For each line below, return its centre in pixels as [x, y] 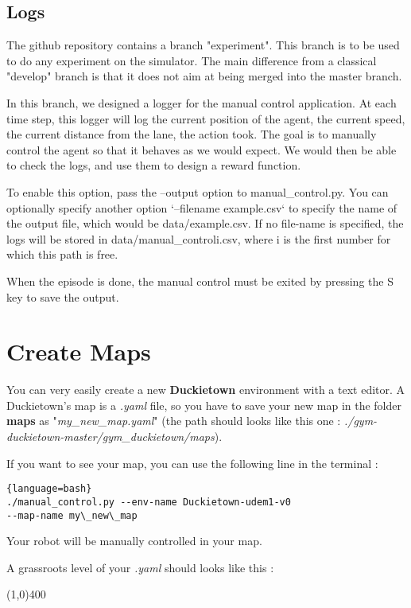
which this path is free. [62, 254]
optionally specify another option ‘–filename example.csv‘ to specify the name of [202, 207]
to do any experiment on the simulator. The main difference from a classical [192, 60]
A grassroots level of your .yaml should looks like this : [140, 567]
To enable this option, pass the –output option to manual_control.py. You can [198, 191]
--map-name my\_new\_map [72, 515]
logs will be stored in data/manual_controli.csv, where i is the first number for [199, 238]
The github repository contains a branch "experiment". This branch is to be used [203, 45]
